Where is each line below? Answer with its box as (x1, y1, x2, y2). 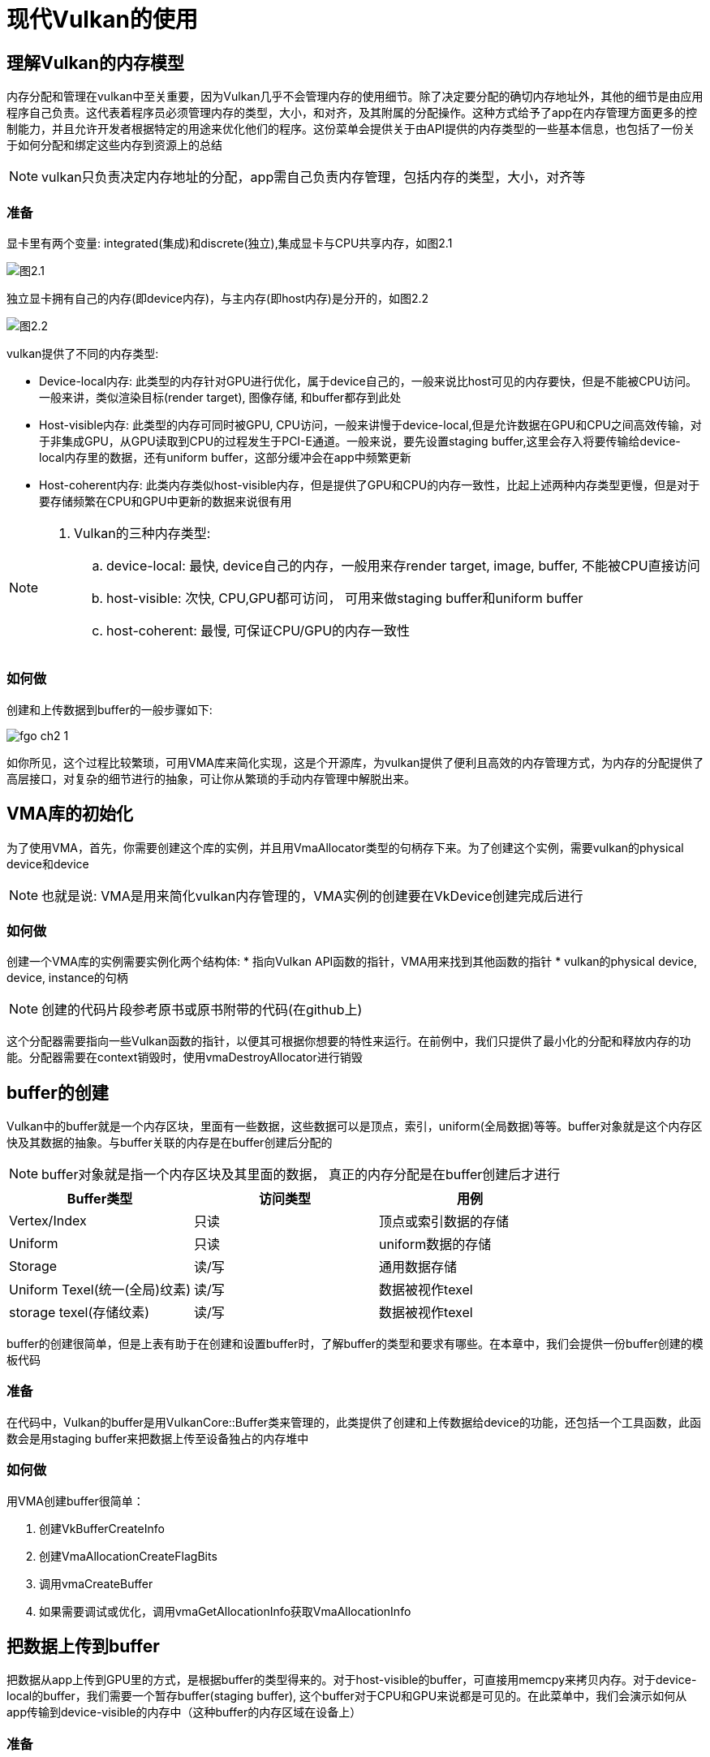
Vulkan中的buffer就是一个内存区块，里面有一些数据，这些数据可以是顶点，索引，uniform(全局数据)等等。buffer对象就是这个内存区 (6, 1119, 703, 1134)
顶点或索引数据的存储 (379, 1213, 510, 1230)
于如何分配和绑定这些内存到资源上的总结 (6, 138, 222, 153)
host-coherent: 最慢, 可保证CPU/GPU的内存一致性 (106, 622, 411, 639)
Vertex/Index (9, 1212, 87, 1229)
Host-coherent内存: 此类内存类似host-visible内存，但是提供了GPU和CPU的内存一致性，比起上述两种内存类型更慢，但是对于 (39, 477, 700, 492)
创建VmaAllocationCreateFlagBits (39, 1548, 217, 1563)
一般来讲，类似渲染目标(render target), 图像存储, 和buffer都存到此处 (39, 390, 402, 404)
